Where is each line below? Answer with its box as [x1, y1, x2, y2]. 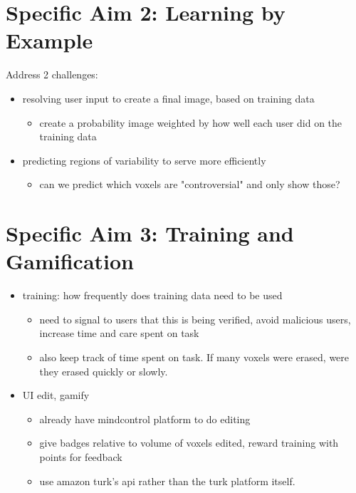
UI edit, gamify [22, 388, 90, 403]
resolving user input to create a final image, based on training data [22, 90, 315, 105]
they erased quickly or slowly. [39, 363, 168, 378]
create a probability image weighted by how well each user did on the [39, 115, 342, 130]
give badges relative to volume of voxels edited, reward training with [39, 435, 339, 450]
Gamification [6, 246, 135, 276]
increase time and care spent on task [39, 326, 199, 341]
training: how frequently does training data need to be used [22, 288, 283, 303]
